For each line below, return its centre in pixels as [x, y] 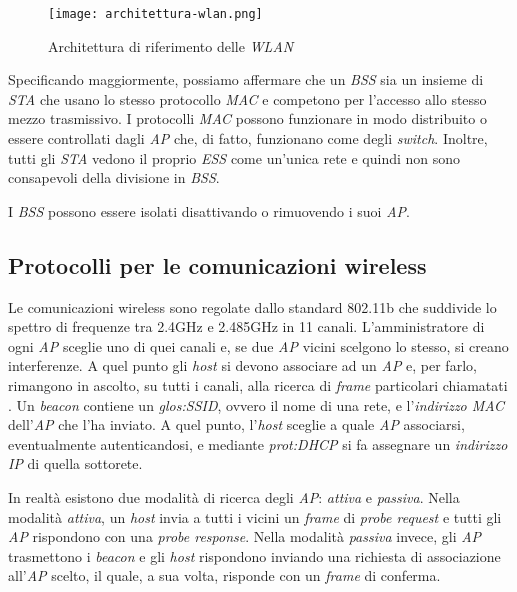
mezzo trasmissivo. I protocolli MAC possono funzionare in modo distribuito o [247, 118]
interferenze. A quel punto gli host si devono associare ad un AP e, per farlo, [242, 365]
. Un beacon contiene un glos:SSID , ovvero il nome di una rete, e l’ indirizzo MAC [256, 404]
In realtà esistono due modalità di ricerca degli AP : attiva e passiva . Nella [234, 496]
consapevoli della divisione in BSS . [114, 177]
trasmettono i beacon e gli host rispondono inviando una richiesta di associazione [254, 555]
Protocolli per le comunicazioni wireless [217, 264]
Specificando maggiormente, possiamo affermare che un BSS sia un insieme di [246, 79]
